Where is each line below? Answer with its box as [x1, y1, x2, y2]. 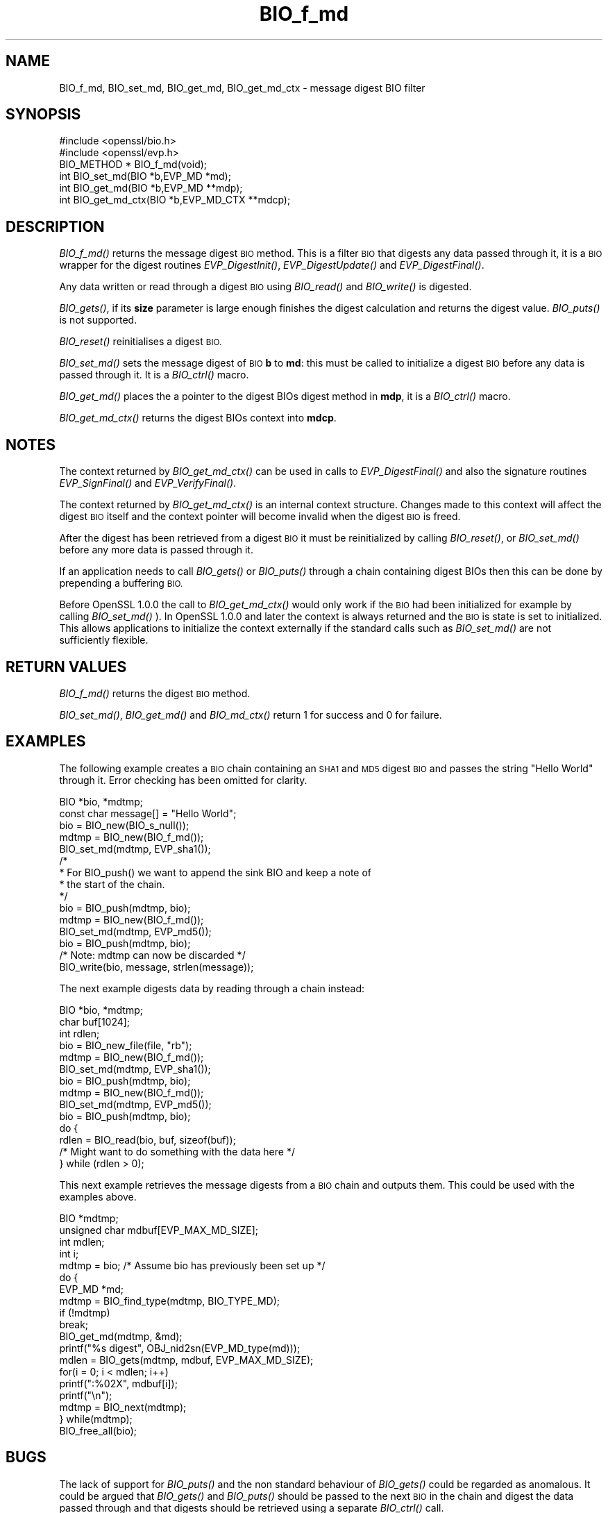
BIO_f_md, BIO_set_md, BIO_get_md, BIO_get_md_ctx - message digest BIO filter [59, 81, 425, 94]
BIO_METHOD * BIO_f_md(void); [59, 158, 208, 171]
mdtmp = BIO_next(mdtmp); [59, 1401, 187, 1413]
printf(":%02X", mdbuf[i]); [59, 1377, 178, 1389]
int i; [59, 1247, 79, 1260]
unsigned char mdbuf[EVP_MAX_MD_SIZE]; [59, 1223, 259, 1236]
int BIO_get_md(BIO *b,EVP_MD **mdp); [59, 182, 243, 194]
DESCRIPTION [6, 217, 105, 235]
